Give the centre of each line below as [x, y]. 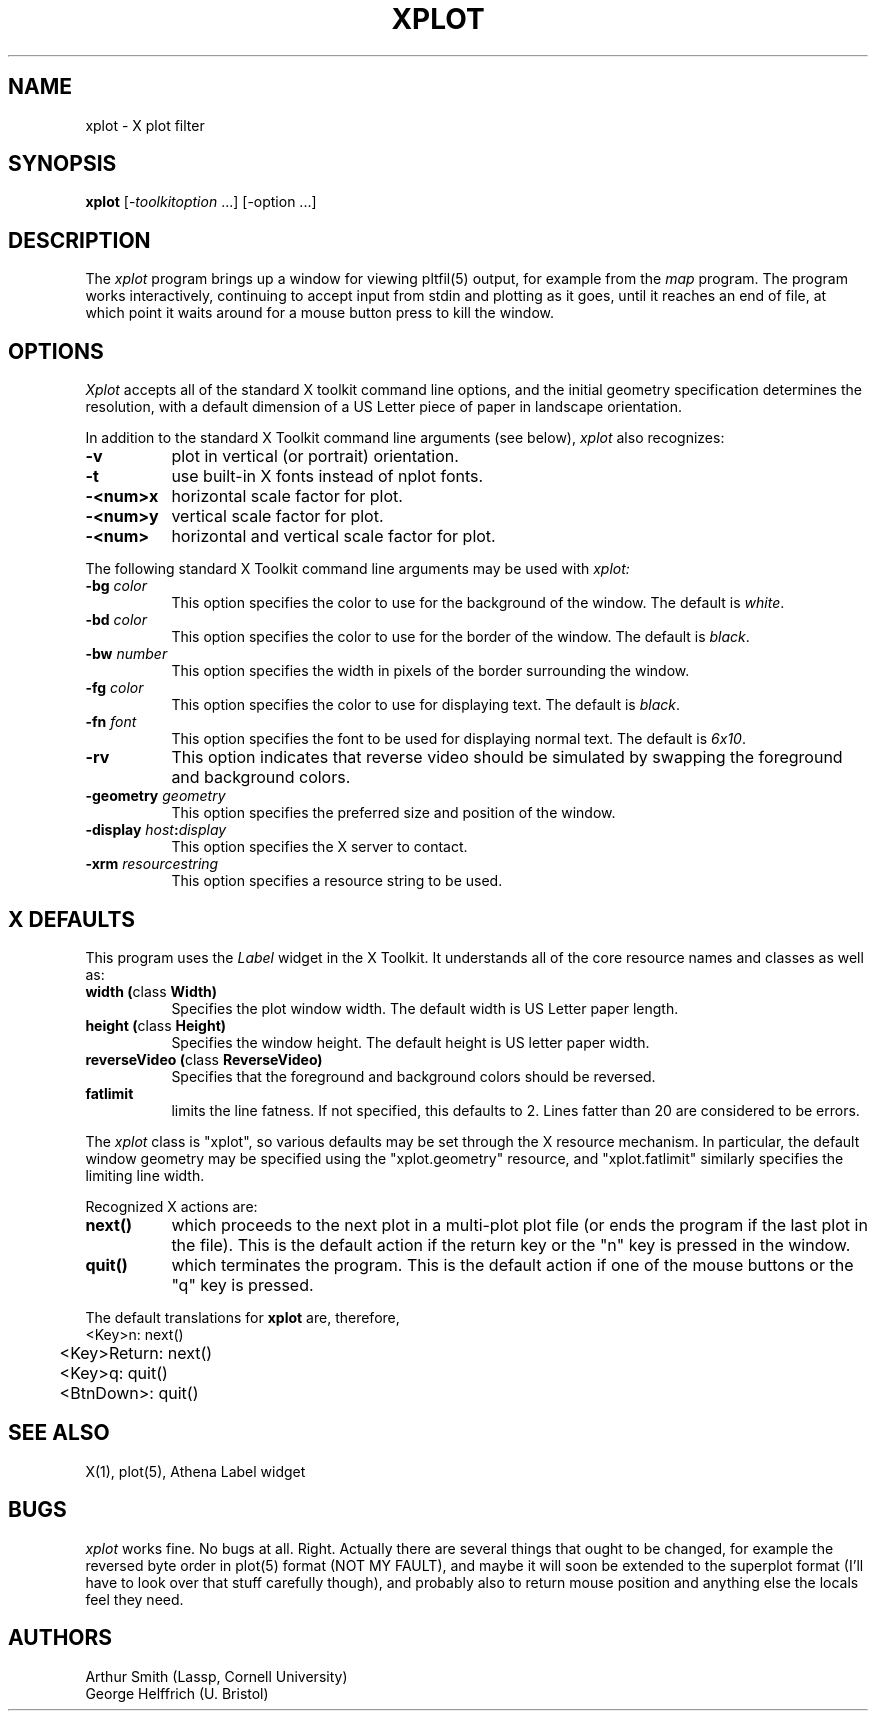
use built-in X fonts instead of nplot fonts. [327, 476]
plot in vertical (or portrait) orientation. [315, 456]
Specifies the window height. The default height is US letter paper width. [410, 1042]
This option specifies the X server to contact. [319, 847]
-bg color [116, 586]
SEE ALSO [59, 1433]
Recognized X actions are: [171, 1206]
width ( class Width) [151, 991]
